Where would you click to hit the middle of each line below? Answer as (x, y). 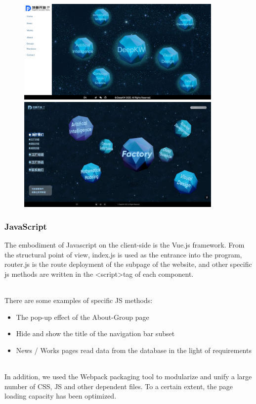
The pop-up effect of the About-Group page (83, 317)
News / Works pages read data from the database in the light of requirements (134, 350)
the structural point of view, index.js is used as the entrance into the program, (123, 254)
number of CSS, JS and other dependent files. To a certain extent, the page (119, 386)
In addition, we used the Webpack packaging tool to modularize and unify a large (128, 376)
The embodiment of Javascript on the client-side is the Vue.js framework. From (125, 245)
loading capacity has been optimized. (61, 396)
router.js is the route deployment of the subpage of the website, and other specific (128, 264)
